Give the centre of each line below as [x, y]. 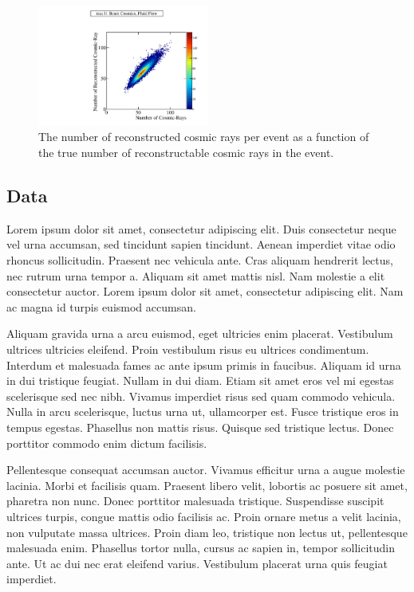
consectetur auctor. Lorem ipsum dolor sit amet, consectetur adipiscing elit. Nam [205, 291]
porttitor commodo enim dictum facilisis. [107, 443]
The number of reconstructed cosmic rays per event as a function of [204, 137]
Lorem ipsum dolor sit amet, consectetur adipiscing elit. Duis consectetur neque [201, 228]
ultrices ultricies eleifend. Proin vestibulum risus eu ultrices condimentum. [188, 349]
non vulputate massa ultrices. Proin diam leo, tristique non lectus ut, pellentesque [207, 532]
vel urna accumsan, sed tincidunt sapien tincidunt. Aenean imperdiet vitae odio [201, 244]
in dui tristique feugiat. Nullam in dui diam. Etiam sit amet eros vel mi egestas [200, 380]
